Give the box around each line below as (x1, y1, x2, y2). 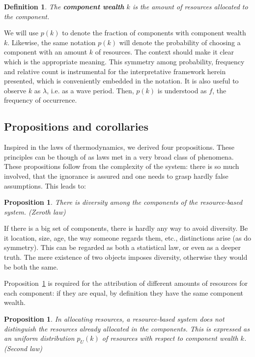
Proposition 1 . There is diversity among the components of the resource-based (4, 197, 243, 207)
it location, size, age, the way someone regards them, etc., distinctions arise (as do (4, 232, 252, 243)
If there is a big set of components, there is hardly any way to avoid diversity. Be (4, 223, 248, 233)
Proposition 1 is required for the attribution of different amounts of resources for (4, 278, 248, 288)
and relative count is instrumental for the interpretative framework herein (4, 66, 226, 76)
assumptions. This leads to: (4, 180, 86, 191)
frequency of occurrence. (4, 95, 77, 105)
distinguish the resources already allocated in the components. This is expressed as (4, 323, 250, 333)
